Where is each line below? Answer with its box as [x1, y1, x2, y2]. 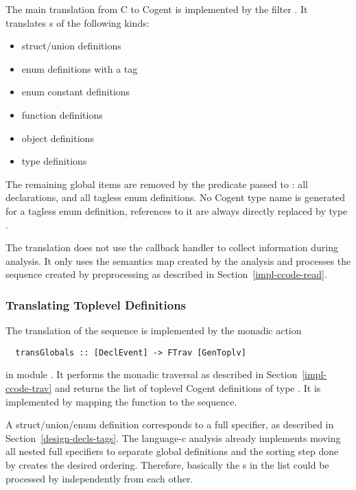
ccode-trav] [5, 380, 52, 395]
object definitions [21, 130, 94, 145]
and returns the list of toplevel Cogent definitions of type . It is [54, 380, 321, 395]
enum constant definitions [21, 84, 130, 99]
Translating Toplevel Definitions [5, 296, 187, 313]
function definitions [21, 107, 103, 121]
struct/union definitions [21, 38, 121, 53]
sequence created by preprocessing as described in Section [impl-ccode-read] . [5, 267, 327, 281]
